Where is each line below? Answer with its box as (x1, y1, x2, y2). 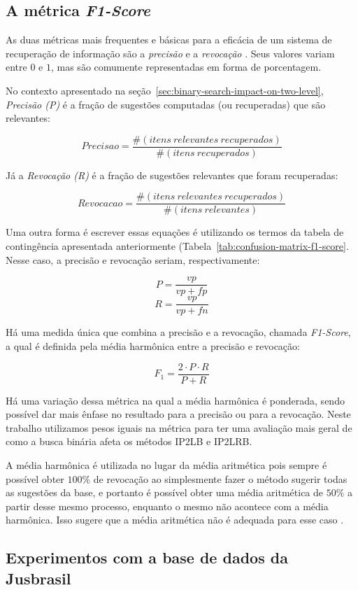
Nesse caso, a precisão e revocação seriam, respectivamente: (6, 252, 260, 267)
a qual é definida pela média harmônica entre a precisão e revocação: (6, 338, 300, 353)
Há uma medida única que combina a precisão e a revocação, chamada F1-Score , (6, 325, 351, 339)
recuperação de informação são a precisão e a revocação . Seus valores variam (6, 45, 335, 60)
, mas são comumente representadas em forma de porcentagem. (50, 59, 322, 74)
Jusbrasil (6, 567, 71, 589)
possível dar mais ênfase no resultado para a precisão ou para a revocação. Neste (6, 407, 351, 421)
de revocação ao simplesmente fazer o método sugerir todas (93, 471, 348, 486)
